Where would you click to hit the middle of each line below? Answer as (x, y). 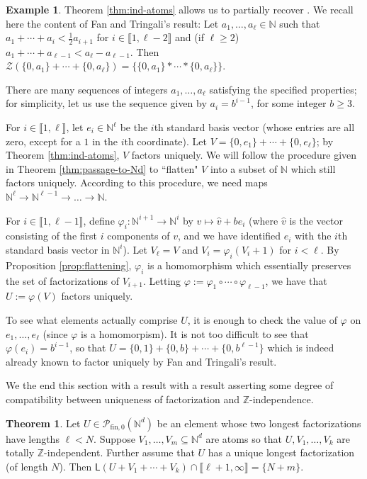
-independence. (282, 399)
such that (300, 23)
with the (313, 236)
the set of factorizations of (63, 280)
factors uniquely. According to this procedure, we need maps (137, 182)
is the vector (316, 220)
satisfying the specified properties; (283, 89)
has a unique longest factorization (281, 452)
